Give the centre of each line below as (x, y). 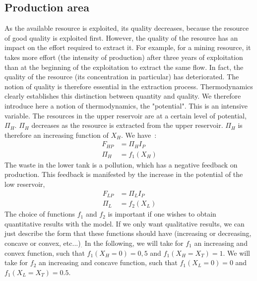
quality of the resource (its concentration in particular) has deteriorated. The (122, 77)
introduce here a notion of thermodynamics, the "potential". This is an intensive (126, 105)
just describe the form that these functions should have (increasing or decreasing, (128, 233)
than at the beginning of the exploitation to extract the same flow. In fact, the (124, 67)
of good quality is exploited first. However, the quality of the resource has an (121, 37)
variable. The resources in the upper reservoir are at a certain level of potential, (126, 115)
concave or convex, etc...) (43, 243)
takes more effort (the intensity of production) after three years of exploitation (124, 57)
